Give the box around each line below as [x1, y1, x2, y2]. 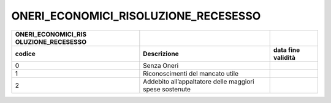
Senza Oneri [143, 61, 179, 69]
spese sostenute [143, 85, 191, 93]
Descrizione [143, 49, 179, 58]
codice [15, 49, 36, 58]
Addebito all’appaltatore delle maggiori [143, 77, 254, 85]
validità [273, 53, 295, 62]
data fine [273, 46, 300, 54]
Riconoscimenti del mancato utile [143, 69, 239, 77]
